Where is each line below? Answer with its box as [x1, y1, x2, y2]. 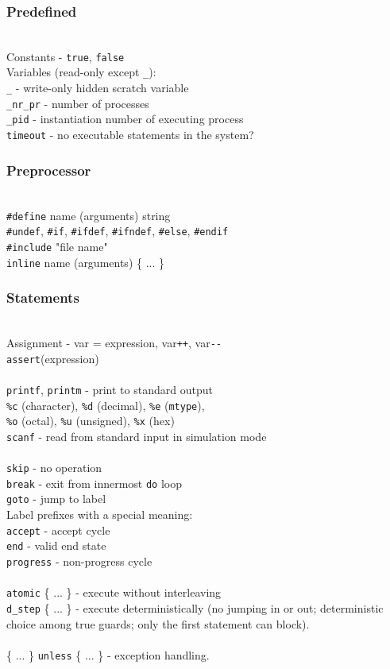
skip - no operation [6, 459, 102, 476]
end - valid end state [6, 537, 106, 554]
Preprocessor [6, 160, 91, 180]
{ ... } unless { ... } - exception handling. [6, 646, 210, 663]
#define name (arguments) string [6, 207, 171, 223]
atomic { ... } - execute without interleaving [6, 584, 222, 601]
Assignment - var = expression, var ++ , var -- [6, 334, 222, 350]
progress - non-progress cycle [6, 553, 153, 569]
